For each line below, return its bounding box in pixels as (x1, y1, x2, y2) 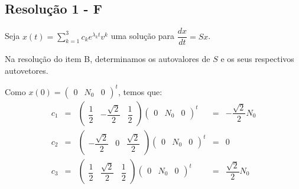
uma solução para (110, 30, 175, 42)
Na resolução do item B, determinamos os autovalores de (5, 53, 210, 65)
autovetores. (5, 64, 48, 76)
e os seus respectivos (220, 53, 294, 65)
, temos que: (118, 85, 162, 97)
